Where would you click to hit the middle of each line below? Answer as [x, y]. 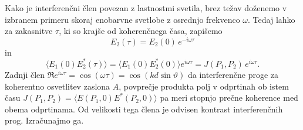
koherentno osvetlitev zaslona [58, 86]
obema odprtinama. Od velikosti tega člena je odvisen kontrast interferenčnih [144, 109]
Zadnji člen [25, 74]
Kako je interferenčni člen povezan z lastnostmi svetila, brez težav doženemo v [146, 8]
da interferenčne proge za [233, 74]
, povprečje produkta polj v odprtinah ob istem [204, 86]
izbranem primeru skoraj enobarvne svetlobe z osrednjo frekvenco [122, 19]
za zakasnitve [29, 31]
